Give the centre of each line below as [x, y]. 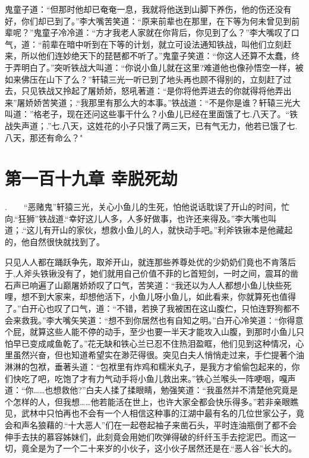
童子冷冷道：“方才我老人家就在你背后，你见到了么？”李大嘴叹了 [166, 32]
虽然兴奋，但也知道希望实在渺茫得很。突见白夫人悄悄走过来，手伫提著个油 [158, 355]
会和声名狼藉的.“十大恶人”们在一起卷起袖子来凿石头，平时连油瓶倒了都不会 [151, 424]
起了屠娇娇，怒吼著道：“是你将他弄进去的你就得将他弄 [177, 91]
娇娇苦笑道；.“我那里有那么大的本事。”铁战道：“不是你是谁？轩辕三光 [159, 102]
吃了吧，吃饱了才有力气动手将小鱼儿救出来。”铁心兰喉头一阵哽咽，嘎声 [158, 378]
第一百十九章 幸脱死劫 [91, 178]
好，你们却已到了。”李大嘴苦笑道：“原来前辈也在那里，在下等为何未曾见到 [148, 21]
